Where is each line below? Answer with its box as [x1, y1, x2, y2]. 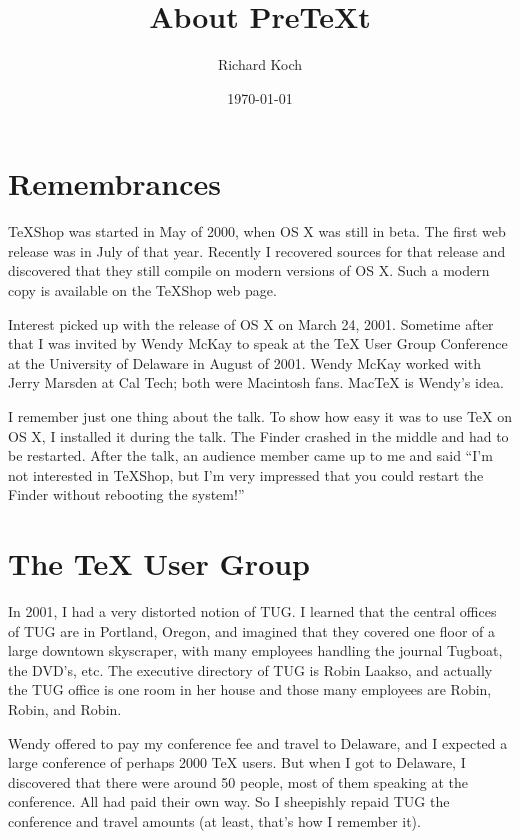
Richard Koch [217, 54, 303, 75]
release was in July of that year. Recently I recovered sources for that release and [8, 240, 506, 261]
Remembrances [8, 163, 221, 204]
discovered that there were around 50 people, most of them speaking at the [8, 771, 469, 792]
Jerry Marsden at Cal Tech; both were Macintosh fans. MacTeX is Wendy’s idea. [8, 372, 504, 393]
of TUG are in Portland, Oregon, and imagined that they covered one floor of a [8, 620, 496, 641]
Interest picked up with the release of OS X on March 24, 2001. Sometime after [8, 313, 494, 334]
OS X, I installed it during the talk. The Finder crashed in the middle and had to [8, 425, 509, 446]
